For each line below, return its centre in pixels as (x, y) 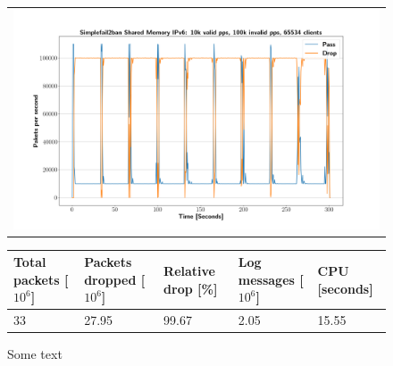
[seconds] (345, 288)
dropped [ (115, 279)
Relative (189, 270)
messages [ (271, 279)
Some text (35, 354)
